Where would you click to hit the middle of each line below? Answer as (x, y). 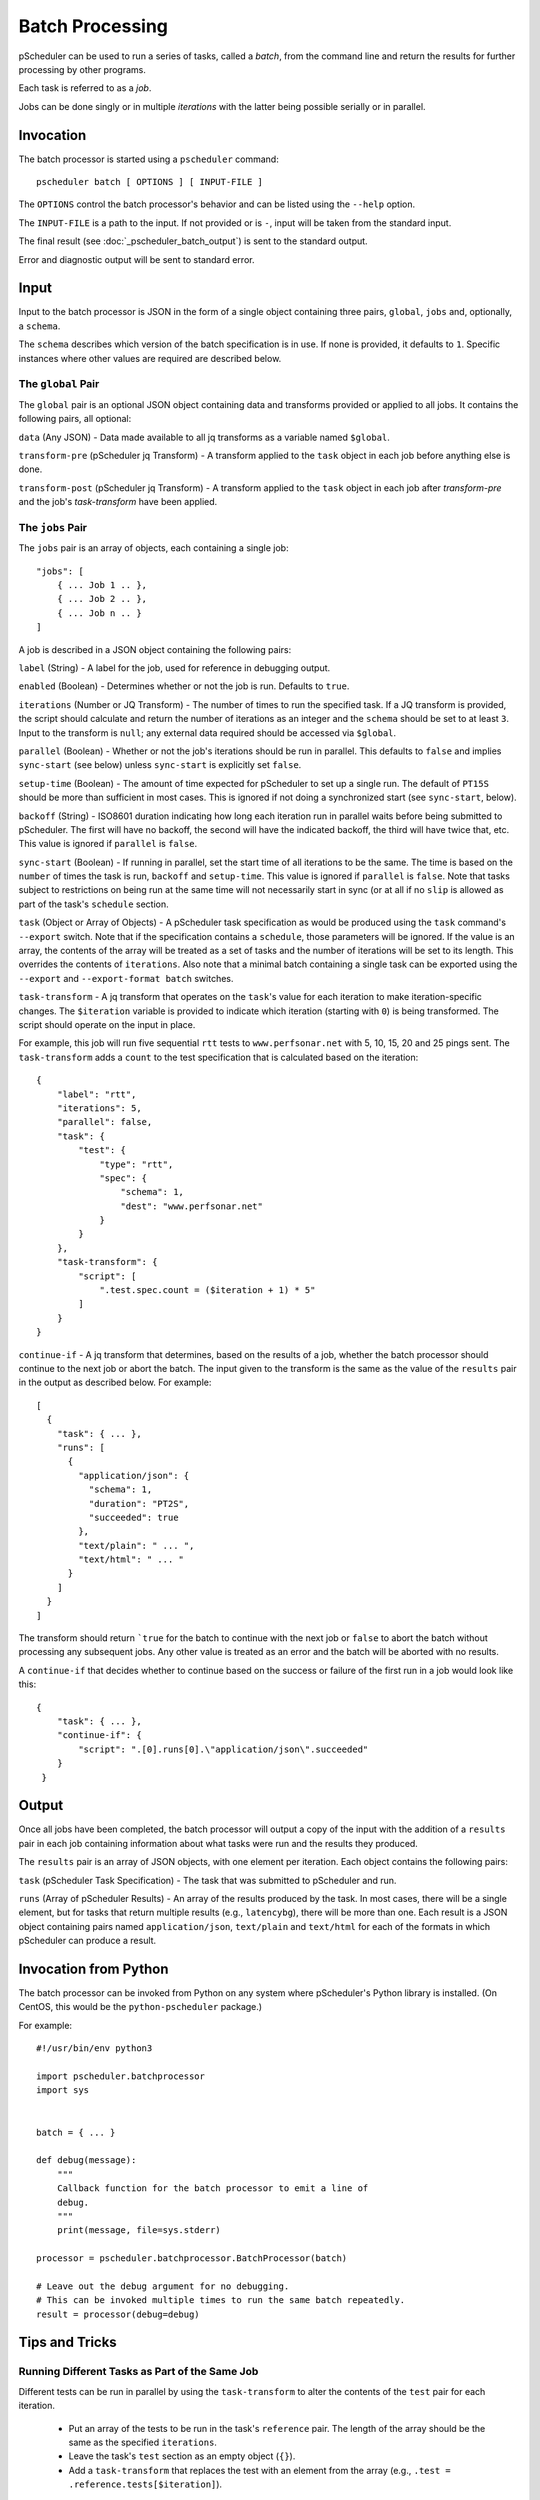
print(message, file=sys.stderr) (139, 2230)
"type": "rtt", (136, 1164)
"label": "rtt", (96, 1094)
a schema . (39, 326)
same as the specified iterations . (142, 2442)
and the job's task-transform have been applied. (118, 502)
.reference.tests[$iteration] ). (145, 2484)
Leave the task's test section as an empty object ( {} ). (182, 2456)
